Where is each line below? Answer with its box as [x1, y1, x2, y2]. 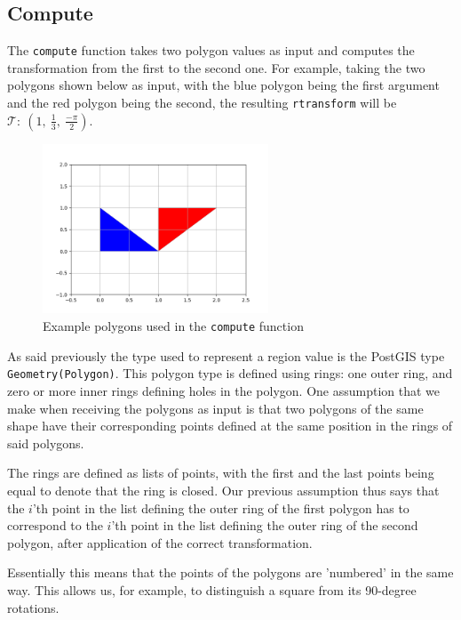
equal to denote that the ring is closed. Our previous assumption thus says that [7, 480, 440, 499]
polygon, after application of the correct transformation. [7, 533, 313, 552]
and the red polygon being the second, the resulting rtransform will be [7, 93, 397, 112]
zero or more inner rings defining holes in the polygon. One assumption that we [7, 381, 441, 399]
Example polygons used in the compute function [43, 317, 304, 335]
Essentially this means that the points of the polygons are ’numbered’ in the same [7, 563, 454, 582]
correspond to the [7, 516, 103, 535]
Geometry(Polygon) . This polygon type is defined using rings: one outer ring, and [7, 364, 453, 382]
